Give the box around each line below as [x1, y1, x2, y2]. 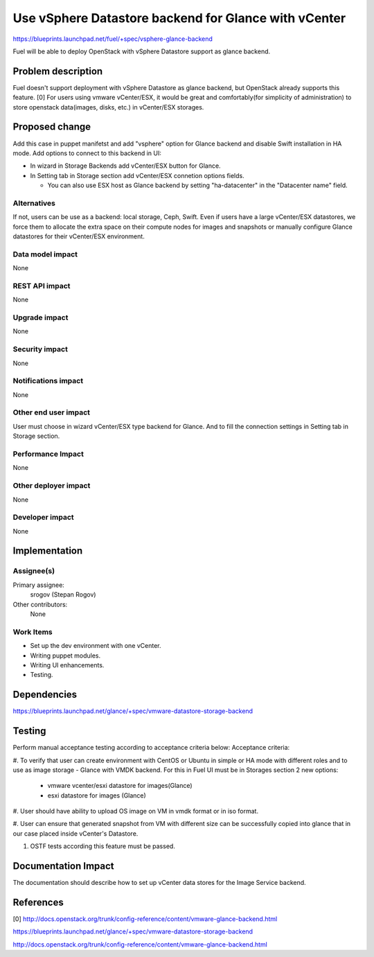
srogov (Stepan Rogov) [30, 590, 96, 599]
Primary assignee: [12, 581, 65, 589]
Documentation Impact [12, 860, 114, 872]
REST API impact [12, 281, 71, 290]
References [12, 896, 64, 908]
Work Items [12, 627, 53, 637]
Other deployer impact [12, 481, 91, 491]
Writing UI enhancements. [30, 660, 105, 669]
